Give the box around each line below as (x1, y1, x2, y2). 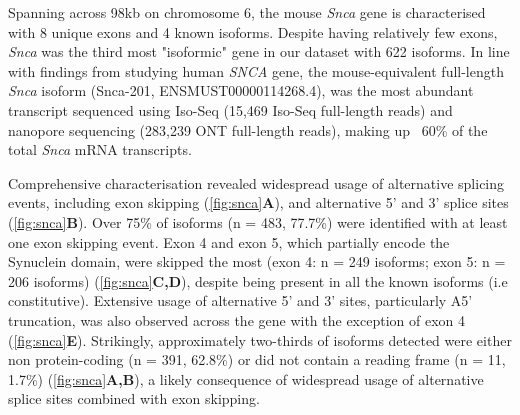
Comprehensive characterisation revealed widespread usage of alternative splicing (8, 172, 505, 193)
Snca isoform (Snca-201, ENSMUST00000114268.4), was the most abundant (8, 80, 474, 101)
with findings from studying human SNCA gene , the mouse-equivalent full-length (8, 60, 504, 81)
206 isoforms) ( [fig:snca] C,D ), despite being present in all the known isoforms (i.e (8, 270, 508, 291)
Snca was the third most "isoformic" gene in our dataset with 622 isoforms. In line (8, 41, 510, 62)
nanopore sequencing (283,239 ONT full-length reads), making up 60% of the (8, 119, 488, 140)
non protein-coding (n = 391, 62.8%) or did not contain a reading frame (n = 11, (8, 349, 506, 370)
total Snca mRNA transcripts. (8, 139, 192, 160)
